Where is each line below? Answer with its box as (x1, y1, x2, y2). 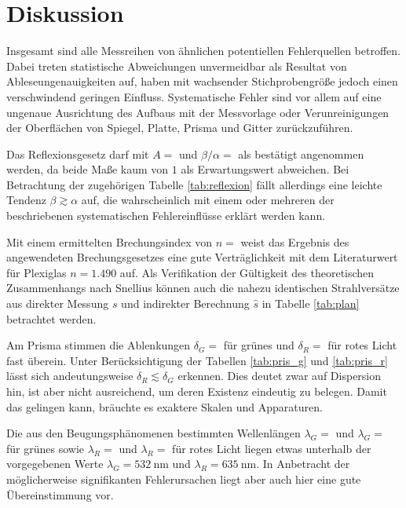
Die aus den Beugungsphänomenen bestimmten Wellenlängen (6, 425, 301, 441)
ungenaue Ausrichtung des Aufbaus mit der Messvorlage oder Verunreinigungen (6, 104, 390, 120)
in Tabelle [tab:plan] (262, 295, 360, 312)
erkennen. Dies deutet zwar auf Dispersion (177, 367, 382, 384)
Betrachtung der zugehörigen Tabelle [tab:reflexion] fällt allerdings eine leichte (6, 176, 382, 192)
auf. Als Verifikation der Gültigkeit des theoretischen (119, 264, 375, 280)
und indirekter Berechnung (121, 295, 250, 312)
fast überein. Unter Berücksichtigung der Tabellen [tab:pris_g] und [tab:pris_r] (6, 352, 388, 368)
